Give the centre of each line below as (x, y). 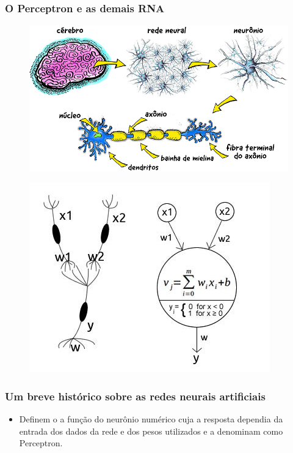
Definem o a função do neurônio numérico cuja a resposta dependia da (151, 418)
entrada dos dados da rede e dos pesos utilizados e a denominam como (151, 431)
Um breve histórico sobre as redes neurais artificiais (135, 396)
